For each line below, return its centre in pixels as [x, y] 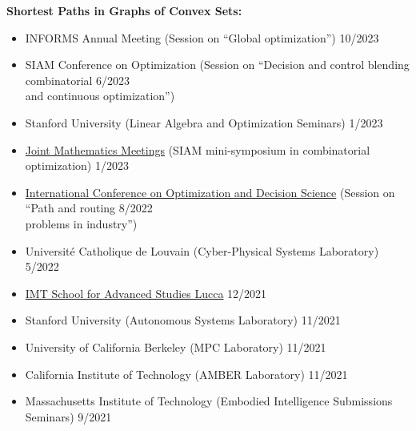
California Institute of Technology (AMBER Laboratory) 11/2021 [186, 374]
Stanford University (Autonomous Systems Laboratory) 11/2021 [183, 320]
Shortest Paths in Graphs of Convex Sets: [124, 10]
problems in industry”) [81, 223]
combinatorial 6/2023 [78, 80]
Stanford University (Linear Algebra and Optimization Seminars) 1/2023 [204, 122]
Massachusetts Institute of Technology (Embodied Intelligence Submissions [209, 401]
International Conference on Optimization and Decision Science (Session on [210, 192]
